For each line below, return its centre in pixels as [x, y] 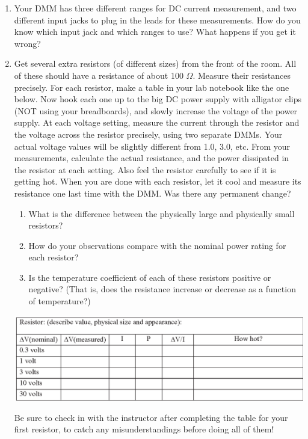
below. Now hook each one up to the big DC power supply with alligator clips [158, 99]
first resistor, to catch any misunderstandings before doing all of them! [144, 429]
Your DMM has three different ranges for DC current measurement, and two [155, 8]
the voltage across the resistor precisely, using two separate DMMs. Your [148, 134]
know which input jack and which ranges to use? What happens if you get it [155, 32]
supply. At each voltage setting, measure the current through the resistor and [157, 122]
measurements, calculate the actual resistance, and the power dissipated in [152, 158]
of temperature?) [60, 301]
